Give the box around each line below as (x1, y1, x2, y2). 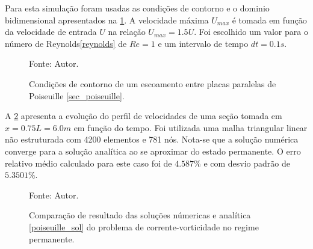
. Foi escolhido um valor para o (194, 25, 308, 38)
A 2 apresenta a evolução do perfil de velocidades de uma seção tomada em (5, 109, 282, 122)
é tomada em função (232, 13, 307, 26)
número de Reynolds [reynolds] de (5, 37, 127, 49)
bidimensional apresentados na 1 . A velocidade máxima (5, 13, 209, 26)
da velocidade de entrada (5, 25, 97, 38)
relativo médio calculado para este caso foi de (5, 156, 172, 169)
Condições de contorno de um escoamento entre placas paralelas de (29, 77, 276, 90)
